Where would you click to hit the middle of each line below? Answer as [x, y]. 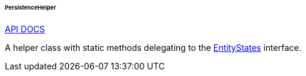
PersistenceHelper [30, 7]
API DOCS [25, 29]
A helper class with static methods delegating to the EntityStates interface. [153, 47]
